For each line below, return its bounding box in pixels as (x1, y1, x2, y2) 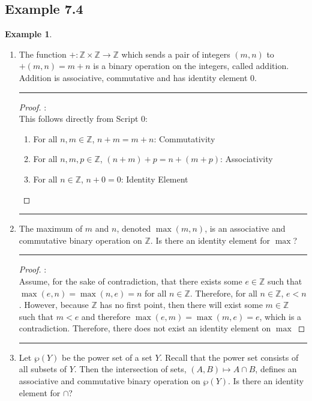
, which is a (259, 310, 302, 322)
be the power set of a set (62, 351, 152, 363)
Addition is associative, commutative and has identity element (19, 71, 248, 83)
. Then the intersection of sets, (74, 363, 187, 375)
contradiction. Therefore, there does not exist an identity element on (19, 322, 271, 334)
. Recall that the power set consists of (160, 351, 299, 363)
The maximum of (19, 222, 83, 235)
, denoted (116, 222, 151, 235)
